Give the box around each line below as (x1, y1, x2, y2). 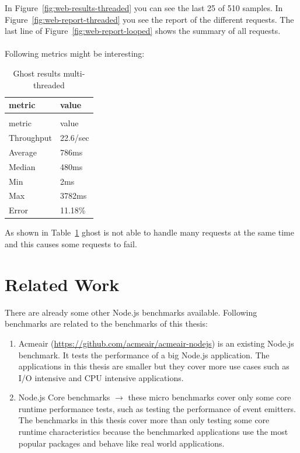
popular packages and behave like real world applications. (18, 437, 225, 449)
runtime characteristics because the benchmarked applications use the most (18, 426, 288, 438)
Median (9, 160, 36, 172)
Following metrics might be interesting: (5, 47, 145, 60)
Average (9, 146, 37, 158)
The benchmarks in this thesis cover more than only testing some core (18, 414, 270, 426)
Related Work (5, 272, 120, 296)
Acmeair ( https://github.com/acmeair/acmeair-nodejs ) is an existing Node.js (18, 337, 294, 349)
